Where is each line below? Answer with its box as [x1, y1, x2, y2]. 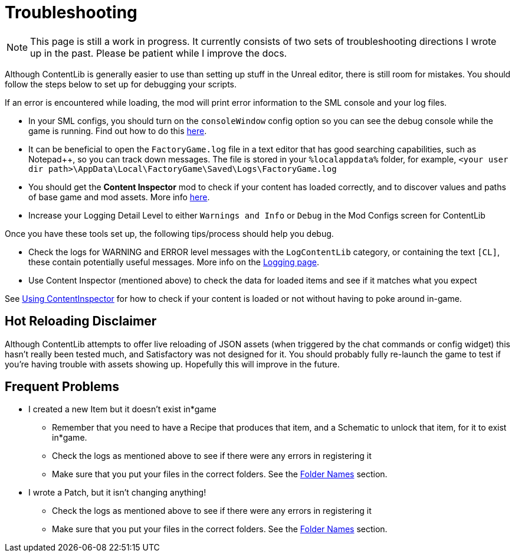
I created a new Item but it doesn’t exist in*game [28, 404, 217, 415]
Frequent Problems [5, 379, 119, 395]
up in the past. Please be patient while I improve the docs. [30, 47, 287, 59]
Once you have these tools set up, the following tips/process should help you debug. [5, 228, 334, 239]
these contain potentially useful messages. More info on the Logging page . [28, 256, 319, 267]
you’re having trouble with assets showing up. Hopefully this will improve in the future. [5, 359, 340, 369]
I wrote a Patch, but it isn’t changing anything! [28, 487, 206, 498]
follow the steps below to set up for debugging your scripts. [5, 79, 237, 89]
